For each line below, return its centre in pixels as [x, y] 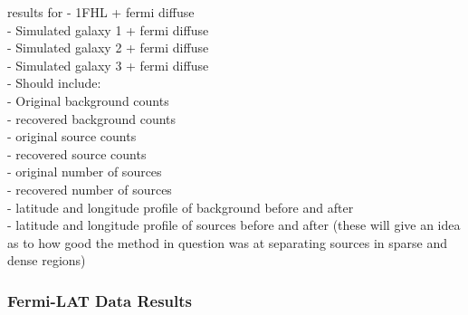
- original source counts [72, 136]
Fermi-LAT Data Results [100, 300]
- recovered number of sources [90, 189]
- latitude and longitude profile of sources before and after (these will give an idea [234, 225]
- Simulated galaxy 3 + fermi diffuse [108, 65]
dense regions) [47, 260]
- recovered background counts [92, 118]
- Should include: [54, 83]
